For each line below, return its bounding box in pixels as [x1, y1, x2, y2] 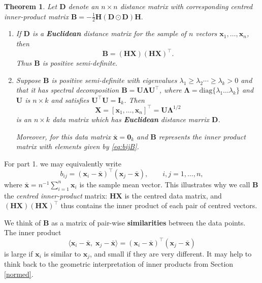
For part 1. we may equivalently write [4, 158, 121, 168]
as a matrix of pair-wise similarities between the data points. [51, 217, 246, 228]
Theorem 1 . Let [4, 1, 57, 11]
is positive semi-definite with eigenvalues [51, 74, 177, 85]
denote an [68, 1, 99, 11]
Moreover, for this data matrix [16, 131, 111, 142]
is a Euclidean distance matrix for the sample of [32, 28, 186, 39]
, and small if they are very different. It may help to [90, 248, 252, 259]
